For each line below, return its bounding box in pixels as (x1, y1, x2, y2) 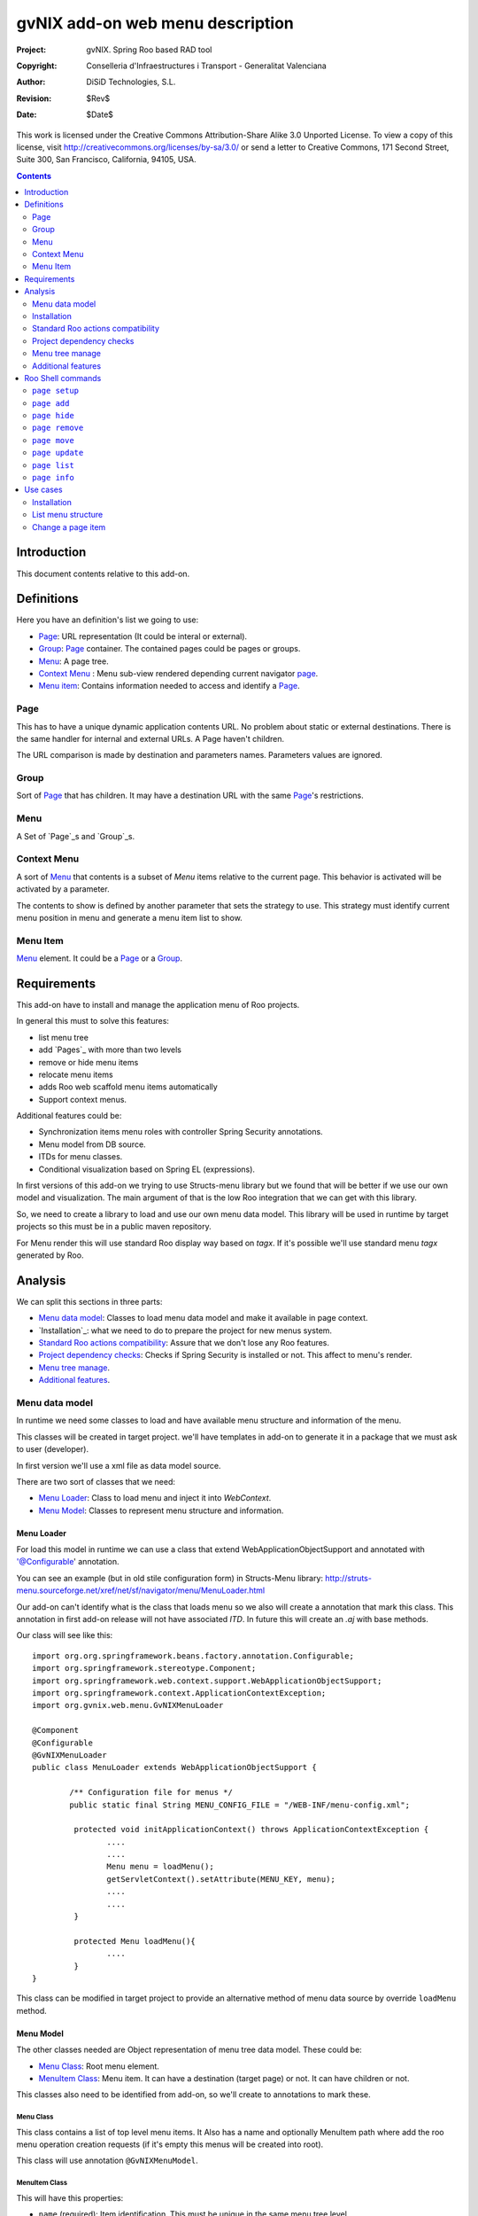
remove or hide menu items (38, 1057, 139, 1067)
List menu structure (32, 510, 104, 520)
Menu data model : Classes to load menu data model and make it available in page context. (38, 1313, 368, 1323)
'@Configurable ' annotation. (16, 1557, 119, 1567)
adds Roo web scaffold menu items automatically (38, 1081, 219, 1092)
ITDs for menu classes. (38, 1151, 123, 1162)
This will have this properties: (16, 2192, 124, 2203)
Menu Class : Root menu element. (38, 2061, 159, 2072)
